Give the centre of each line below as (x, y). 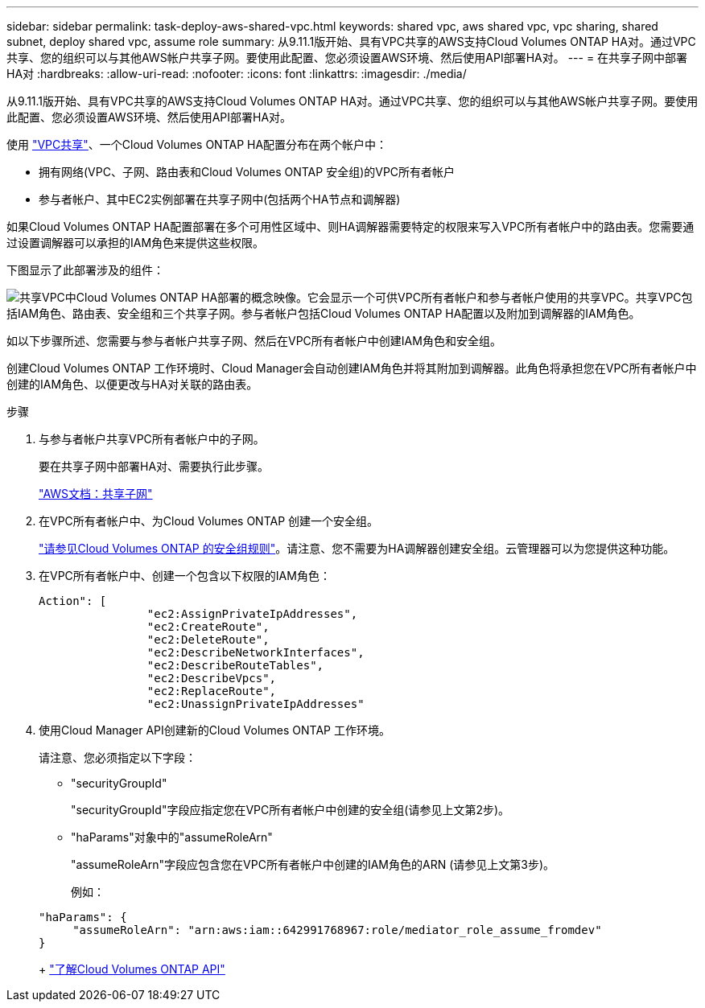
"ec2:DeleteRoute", (208, 640)
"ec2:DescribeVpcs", (212, 678)
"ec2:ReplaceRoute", (212, 691)
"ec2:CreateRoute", (208, 627)
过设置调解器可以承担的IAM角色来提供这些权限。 (136, 243)
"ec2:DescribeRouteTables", (235, 665)
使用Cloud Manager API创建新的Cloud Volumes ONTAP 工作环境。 (214, 730)
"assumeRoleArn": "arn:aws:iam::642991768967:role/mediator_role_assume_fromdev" (337, 930)
